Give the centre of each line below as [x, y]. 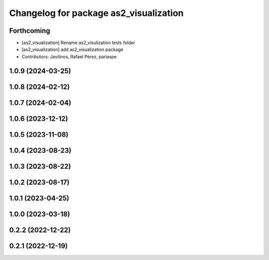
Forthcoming [30, 31]
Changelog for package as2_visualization [96, 13]
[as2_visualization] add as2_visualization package [72, 49]
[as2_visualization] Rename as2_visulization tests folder [78, 43]
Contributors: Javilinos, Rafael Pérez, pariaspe [69, 56]
